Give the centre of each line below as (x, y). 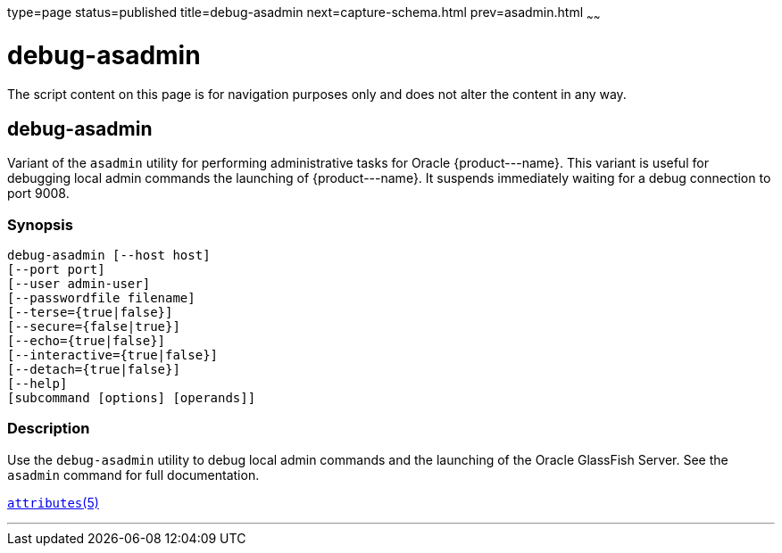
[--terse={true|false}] (90, 312)
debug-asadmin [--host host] (109, 255)
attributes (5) (53, 502)
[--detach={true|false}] (94, 369)
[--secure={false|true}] (94, 326)
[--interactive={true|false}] (113, 355)
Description (49, 429)
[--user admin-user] (79, 283)
